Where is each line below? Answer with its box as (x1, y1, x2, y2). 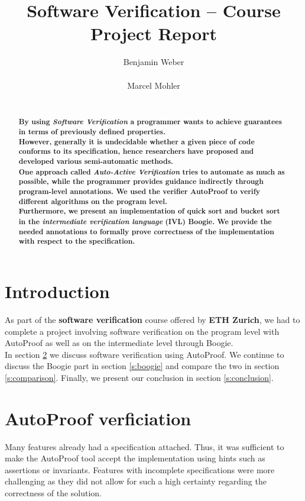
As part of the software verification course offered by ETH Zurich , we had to (5, 313, 300, 325)
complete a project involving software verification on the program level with (5, 325, 280, 337)
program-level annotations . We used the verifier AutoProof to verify (18, 186, 261, 197)
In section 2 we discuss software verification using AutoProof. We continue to (5, 348, 284, 360)
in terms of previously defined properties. (18, 127, 166, 137)
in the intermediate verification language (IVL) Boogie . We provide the (18, 216, 272, 227)
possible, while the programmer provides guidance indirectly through (18, 176, 264, 187)
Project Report (90, 21, 217, 46)
